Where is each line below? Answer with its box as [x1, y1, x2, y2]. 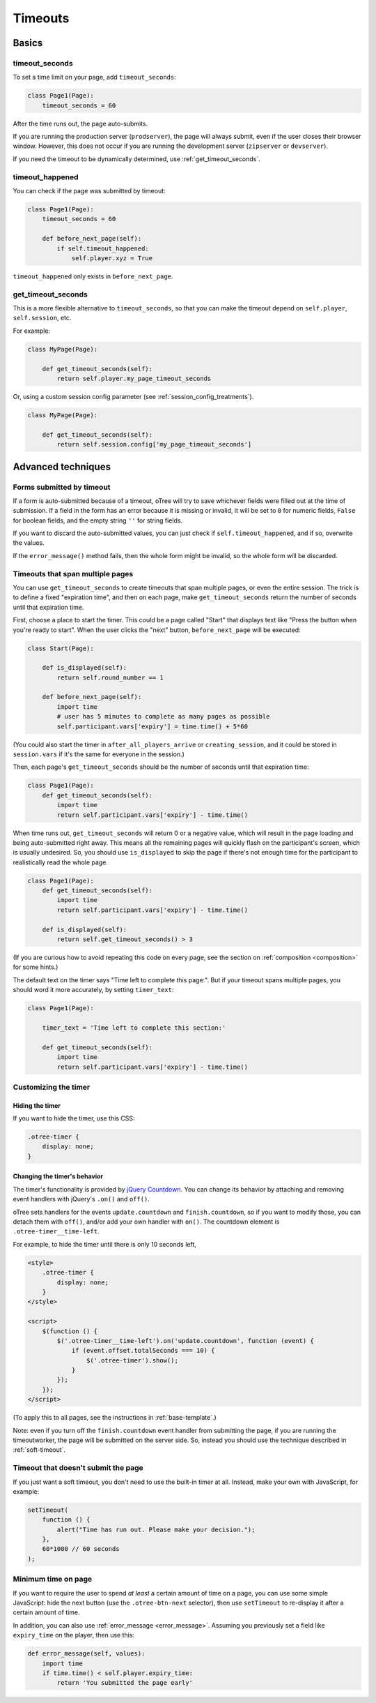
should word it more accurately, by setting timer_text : [13, 986, 174, 994]
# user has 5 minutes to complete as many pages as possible [56, 712, 270, 721]
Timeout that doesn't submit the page [13, 1463, 143, 1473]
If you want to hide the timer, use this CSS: [13, 1114, 135, 1123]
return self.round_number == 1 [56, 673, 164, 682]
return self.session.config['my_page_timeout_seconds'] [56, 440, 252, 449]
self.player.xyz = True [71, 254, 153, 262]
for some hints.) [13, 963, 58, 971]
